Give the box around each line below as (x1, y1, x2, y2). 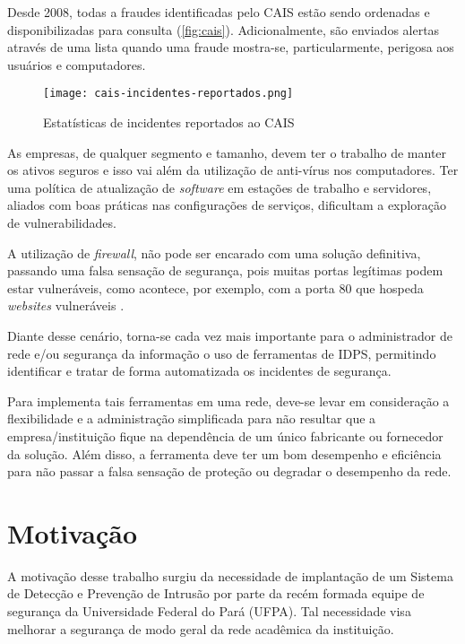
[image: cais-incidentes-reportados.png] (43, 87, 294, 100)
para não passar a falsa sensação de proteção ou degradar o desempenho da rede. (7, 462, 452, 481)
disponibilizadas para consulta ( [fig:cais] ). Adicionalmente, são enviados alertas (7, 20, 440, 39)
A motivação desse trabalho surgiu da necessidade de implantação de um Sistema (7, 566, 453, 585)
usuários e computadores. (7, 55, 146, 74)
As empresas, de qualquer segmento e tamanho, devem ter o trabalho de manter (7, 143, 447, 161)
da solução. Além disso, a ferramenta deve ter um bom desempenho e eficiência (7, 444, 442, 463)
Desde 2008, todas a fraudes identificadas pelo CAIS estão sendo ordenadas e (7, 3, 430, 21)
